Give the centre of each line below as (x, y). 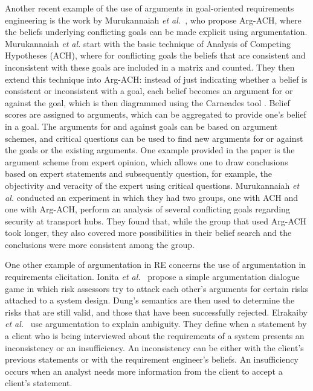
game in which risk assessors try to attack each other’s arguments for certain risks (157, 288)
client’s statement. (39, 383)
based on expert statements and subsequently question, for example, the (138, 173)
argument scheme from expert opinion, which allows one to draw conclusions (147, 161)
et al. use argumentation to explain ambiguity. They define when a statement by (156, 324)
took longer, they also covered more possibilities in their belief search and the (148, 233)
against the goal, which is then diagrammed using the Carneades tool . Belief (147, 102)
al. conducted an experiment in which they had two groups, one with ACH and (151, 197)
